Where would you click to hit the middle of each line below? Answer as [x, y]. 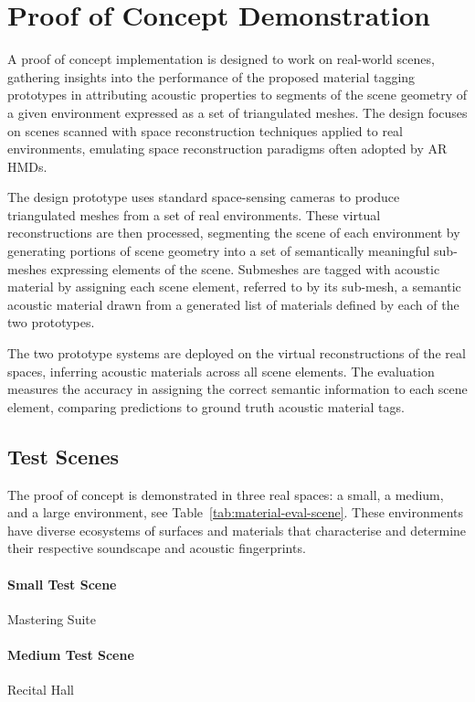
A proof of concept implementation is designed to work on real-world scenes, [221, 59]
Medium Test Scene [71, 654]
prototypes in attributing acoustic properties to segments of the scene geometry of [237, 95]
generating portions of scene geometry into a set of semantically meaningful [219, 251]
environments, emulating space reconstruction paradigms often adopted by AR [227, 149]
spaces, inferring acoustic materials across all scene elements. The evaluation [221, 371]
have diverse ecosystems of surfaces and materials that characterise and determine [237, 530]
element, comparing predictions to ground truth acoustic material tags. [206, 406]
